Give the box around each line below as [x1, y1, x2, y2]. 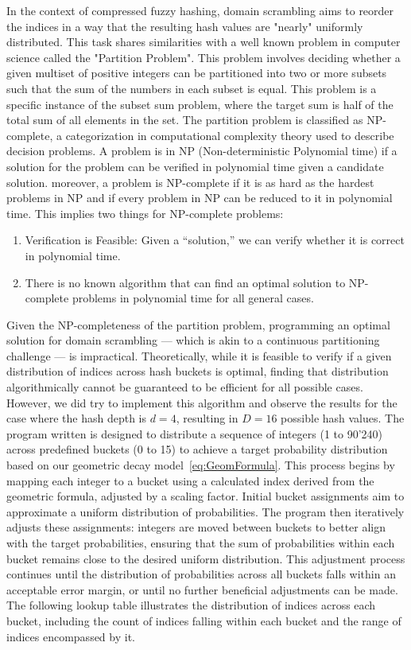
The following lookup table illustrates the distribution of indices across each [6, 597, 376, 613]
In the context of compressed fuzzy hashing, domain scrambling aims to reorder [6, 2, 394, 18]
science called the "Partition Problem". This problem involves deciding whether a [6, 49, 401, 65]
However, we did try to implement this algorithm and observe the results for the [6, 394, 397, 411]
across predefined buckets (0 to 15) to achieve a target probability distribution [6, 441, 388, 457]
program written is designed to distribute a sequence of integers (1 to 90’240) [6, 425, 383, 442]
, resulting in [176, 410, 238, 426]
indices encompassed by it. [6, 628, 135, 644]
